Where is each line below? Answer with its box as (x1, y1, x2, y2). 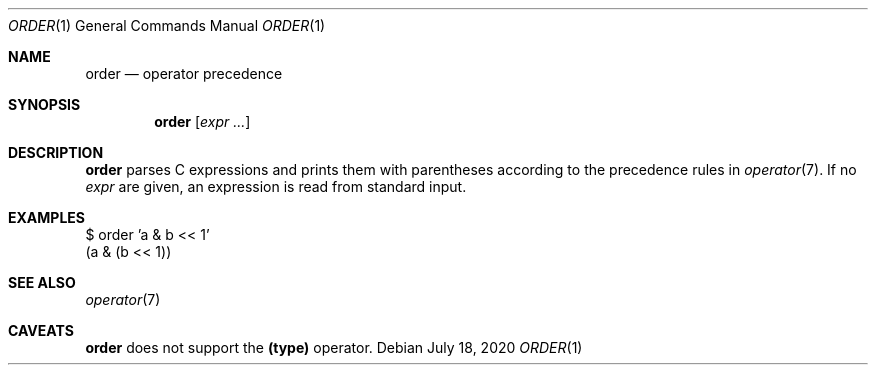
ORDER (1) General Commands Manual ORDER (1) (8, 17, 326, 34)
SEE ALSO (8, 274, 76, 291)
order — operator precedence (85, 65, 283, 82)
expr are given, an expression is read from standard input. (85, 178, 467, 195)
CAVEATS (8, 322, 74, 339)
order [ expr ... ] (154, 113, 251, 130)
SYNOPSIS (8, 96, 81, 113)
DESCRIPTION (8, 144, 104, 161)
